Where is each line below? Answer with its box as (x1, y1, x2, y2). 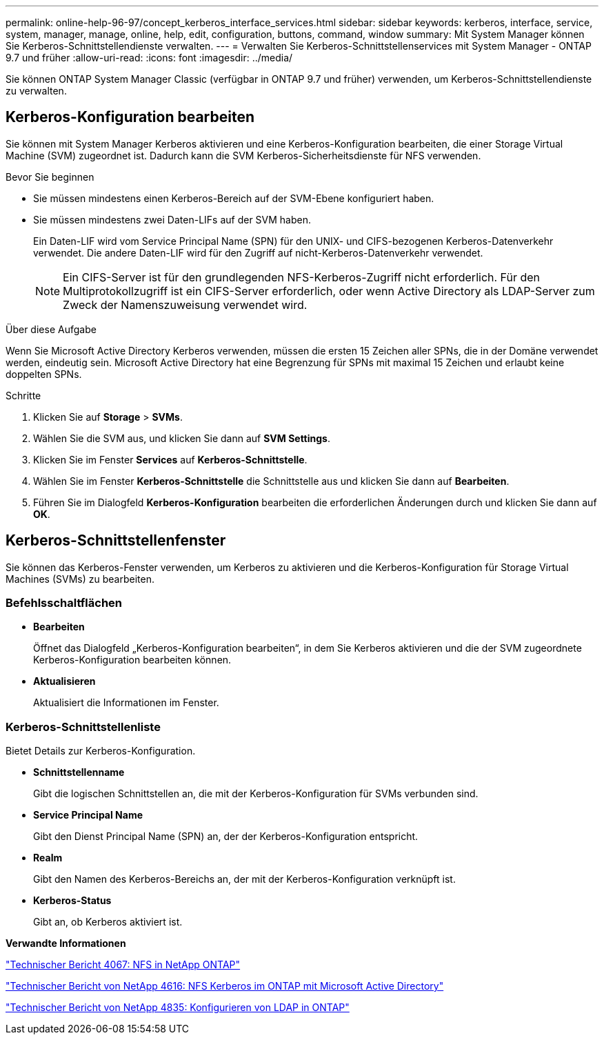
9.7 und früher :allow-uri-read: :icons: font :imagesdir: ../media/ (6, 52, 293, 63)
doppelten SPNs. (6, 368, 82, 380)
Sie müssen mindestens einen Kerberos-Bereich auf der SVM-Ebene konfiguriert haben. (33, 192, 434, 204)
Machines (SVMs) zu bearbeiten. (6, 572, 154, 585)
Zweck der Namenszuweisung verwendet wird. (63, 297, 308, 312)
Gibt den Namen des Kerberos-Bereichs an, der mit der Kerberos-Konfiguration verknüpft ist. (33, 873, 456, 886)
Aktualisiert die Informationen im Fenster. (33, 697, 219, 709)
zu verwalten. (6, 85, 67, 97)
